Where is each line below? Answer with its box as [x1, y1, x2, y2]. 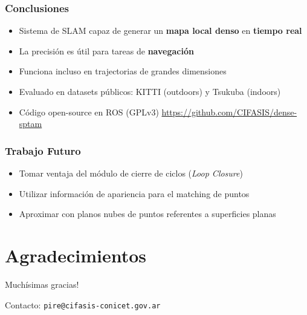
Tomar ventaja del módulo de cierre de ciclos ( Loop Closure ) [19, 167, 243, 179]
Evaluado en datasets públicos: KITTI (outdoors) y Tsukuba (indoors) [19, 85, 281, 97]
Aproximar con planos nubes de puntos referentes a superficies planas [19, 207, 276, 220]
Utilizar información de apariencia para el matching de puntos [19, 187, 250, 200]
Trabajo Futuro [5, 143, 81, 158]
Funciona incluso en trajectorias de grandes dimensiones [19, 65, 227, 77]
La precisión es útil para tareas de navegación [19, 44, 194, 57]
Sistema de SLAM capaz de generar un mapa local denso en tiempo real [19, 24, 302, 37]
